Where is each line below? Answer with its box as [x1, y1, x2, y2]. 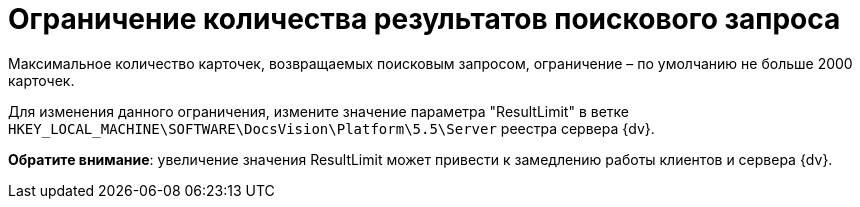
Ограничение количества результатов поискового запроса [8, 2, 841, 36]
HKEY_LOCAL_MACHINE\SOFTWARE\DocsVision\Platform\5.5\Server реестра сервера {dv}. [8, 119, 655, 137]
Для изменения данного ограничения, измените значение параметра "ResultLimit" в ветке [8, 102, 629, 120]
